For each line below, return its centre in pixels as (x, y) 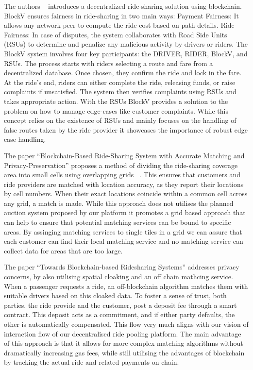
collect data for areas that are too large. (63, 250)
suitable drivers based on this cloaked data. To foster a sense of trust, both (115, 295)
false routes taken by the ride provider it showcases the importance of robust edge (126, 129)
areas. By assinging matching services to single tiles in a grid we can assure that (123, 231)
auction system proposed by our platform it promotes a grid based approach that (125, 212)
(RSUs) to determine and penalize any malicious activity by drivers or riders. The (126, 44)
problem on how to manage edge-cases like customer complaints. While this (116, 110)
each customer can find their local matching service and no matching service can (124, 241)
